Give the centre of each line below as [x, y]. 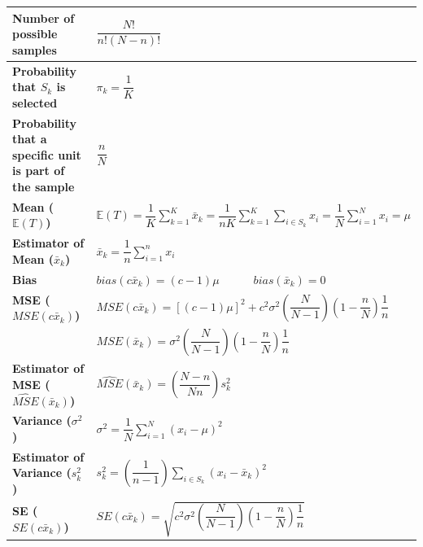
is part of [39, 171]
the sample [44, 186]
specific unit [47, 154]
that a [30, 139]
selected [35, 102]
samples [35, 49]
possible [35, 34]
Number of [44, 18]
